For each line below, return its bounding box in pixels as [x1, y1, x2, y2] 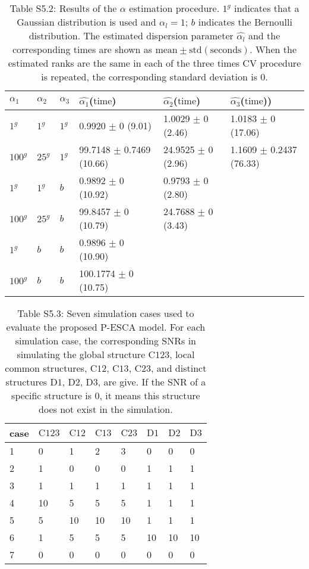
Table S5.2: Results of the [10, 1, 117, 15]
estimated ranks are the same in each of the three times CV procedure [8, 56, 301, 70]
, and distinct [150, 361, 207, 375]
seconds [210, 45, 242, 55]
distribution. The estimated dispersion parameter [29, 29, 234, 42]
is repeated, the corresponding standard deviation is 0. [41, 70, 268, 83]
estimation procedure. [129, 1, 220, 15]
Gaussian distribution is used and [17, 15, 156, 29]
